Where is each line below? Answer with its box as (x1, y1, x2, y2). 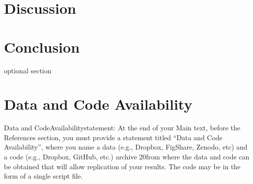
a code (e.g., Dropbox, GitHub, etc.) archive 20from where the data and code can (4, 152, 250, 161)
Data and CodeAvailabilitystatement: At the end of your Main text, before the (4, 123, 241, 133)
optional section (4, 65, 52, 75)
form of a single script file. (4, 171, 83, 181)
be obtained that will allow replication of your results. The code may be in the (4, 161, 241, 171)
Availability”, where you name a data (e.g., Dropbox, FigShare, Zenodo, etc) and (4, 142, 248, 152)
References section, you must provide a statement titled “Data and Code (4, 132, 223, 142)
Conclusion (4, 36, 80, 57)
